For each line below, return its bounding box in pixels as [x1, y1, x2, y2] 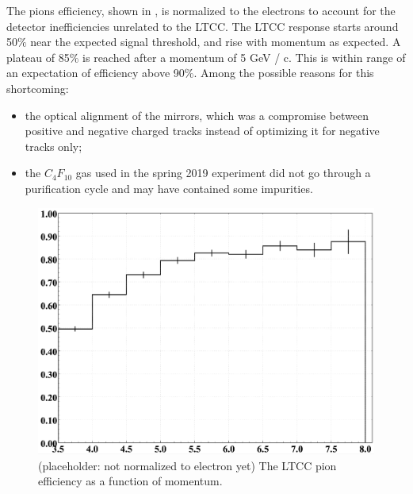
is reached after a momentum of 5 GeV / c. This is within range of [82, 48, 406, 65]
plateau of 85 [6, 48, 70, 65]
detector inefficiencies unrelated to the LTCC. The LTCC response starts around [6, 17, 399, 34]
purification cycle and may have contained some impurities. [25, 179, 313, 196]
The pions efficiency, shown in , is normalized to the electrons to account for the [6, 2, 396, 18]
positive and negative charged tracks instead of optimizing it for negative [25, 122, 380, 139]
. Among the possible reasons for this [193, 64, 374, 81]
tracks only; [25, 137, 82, 154]
